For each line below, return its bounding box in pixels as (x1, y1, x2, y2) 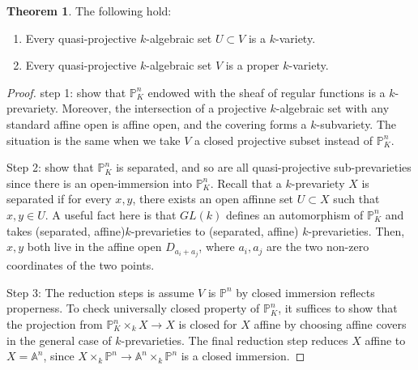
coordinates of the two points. (6, 257, 155, 274)
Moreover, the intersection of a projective (62, 100, 267, 117)
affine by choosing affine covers (254, 316, 407, 332)
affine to (365, 331, 406, 348)
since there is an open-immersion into (6, 174, 192, 191)
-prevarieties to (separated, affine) (130, 222, 299, 239)
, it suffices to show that (278, 300, 398, 317)
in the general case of (6, 331, 112, 348)
